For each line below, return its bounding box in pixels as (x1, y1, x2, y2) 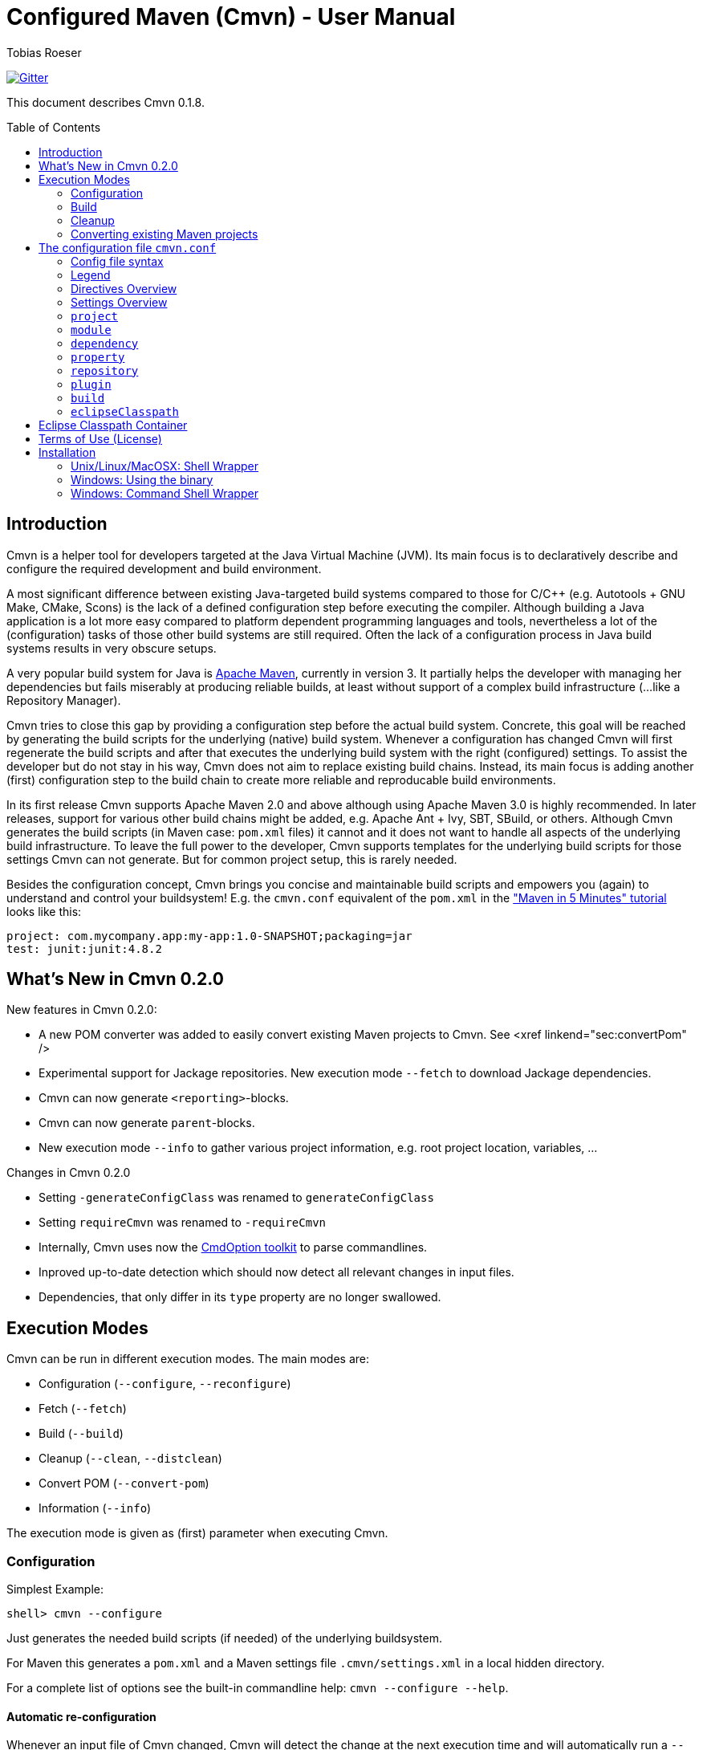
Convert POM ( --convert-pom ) (39, 1476, 209, 1491)
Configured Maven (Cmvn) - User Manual (6, 3, 456, 31)
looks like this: (6, 904, 82, 918)
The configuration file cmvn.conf (39, 240, 217, 254)
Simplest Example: (6, 1582, 104, 1597)
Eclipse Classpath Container (39, 417, 188, 432)
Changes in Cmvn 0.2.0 (6, 1166, 131, 1180)
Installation (39, 445, 96, 459)
